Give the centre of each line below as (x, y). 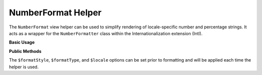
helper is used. (24, 67)
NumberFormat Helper (55, 12)
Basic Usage (22, 42)
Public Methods (25, 51)
